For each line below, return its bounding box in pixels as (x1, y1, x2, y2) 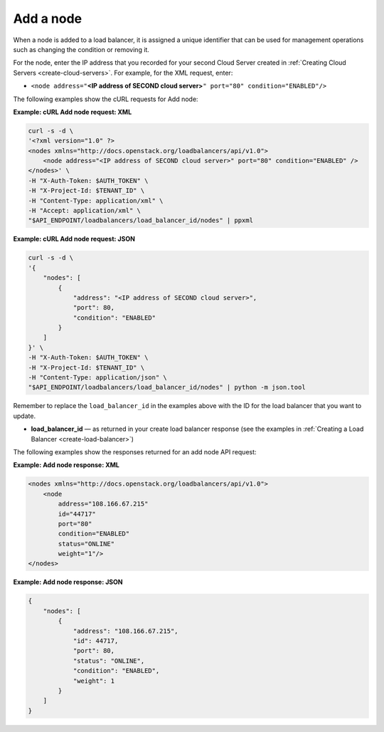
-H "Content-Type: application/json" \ (28, 374, 167, 382)
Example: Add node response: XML (13, 461, 120, 469)
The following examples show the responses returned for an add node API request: (13, 447, 257, 456)
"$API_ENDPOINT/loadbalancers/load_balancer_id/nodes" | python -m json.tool (28, 383, 306, 392)
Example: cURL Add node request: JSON (13, 235, 135, 244)
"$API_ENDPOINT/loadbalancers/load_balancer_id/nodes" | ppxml (28, 216, 254, 224)
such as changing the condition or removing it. (13, 45, 149, 53)
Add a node (13, 11, 82, 26)
